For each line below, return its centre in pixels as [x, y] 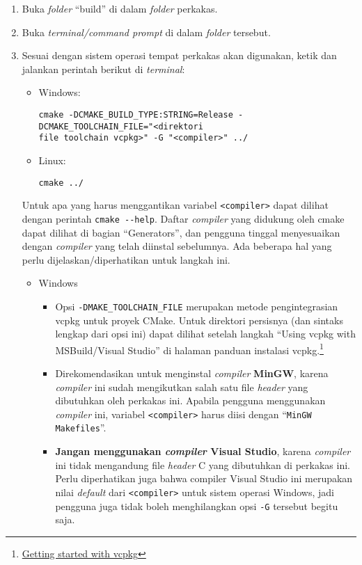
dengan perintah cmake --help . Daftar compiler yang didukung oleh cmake [183, 218]
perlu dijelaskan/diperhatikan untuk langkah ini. [126, 259]
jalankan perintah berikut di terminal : [103, 69]
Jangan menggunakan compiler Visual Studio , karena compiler [203, 451]
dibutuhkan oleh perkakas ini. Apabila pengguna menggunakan [190, 400]
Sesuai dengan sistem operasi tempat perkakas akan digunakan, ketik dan [179, 55]
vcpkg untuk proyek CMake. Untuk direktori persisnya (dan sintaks [199, 320]
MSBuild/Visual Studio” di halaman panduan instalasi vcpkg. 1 [189, 349]
